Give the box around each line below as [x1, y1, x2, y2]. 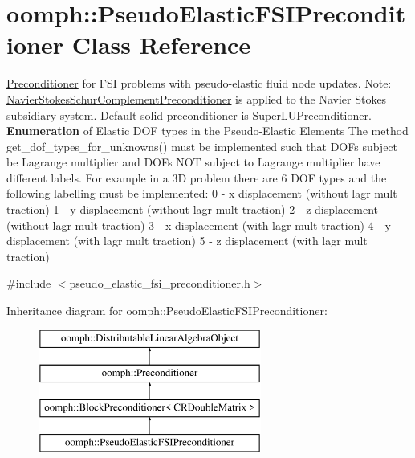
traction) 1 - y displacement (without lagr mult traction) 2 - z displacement [6, 201, 379, 218]
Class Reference [71, 28, 251, 61]
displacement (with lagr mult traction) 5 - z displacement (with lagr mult [6, 232, 368, 249]
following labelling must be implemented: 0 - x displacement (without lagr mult [6, 185, 397, 202]
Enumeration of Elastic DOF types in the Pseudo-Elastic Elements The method [6, 122, 409, 139]
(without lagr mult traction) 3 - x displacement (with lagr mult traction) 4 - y [6, 216, 391, 233]
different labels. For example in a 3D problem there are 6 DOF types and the [6, 169, 387, 186]
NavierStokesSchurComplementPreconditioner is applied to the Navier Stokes [6, 90, 387, 107]
